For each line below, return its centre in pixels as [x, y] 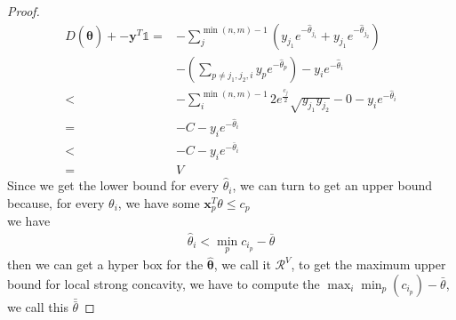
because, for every [56, 202]
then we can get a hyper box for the [105, 264]
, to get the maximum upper [368, 264]
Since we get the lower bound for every [113, 185]
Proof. [24, 11]
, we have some [159, 202]
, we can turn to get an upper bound [332, 185]
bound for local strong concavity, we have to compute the [164, 284]
